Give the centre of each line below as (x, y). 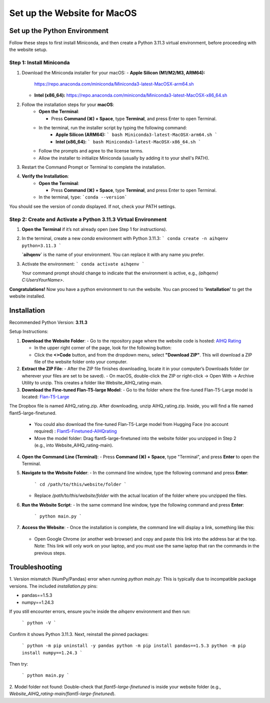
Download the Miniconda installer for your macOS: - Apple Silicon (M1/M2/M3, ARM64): (113, 72)
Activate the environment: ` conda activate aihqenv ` (83, 264)
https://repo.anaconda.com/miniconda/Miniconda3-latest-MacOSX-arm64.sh (114, 84)
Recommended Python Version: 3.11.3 (48, 322)
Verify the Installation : (45, 176)
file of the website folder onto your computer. (81, 361)
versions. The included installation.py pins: (53, 586)
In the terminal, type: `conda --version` (83, 197)
